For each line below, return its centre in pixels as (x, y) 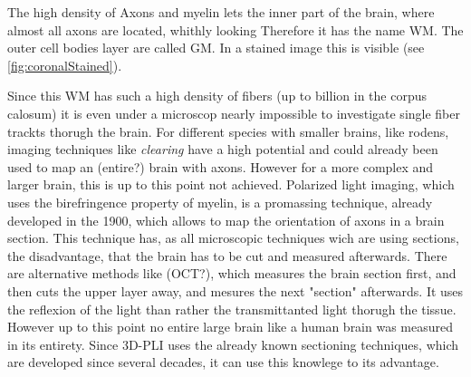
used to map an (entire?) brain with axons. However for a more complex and (221, 166)
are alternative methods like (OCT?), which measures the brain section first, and (232, 273)
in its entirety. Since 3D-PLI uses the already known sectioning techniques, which (233, 344)
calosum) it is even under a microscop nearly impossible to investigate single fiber (234, 113)
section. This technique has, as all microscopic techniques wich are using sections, (233, 238)
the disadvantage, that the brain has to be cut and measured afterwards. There (227, 255)
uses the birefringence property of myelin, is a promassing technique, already (220, 202)
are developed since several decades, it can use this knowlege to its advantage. (223, 362)
